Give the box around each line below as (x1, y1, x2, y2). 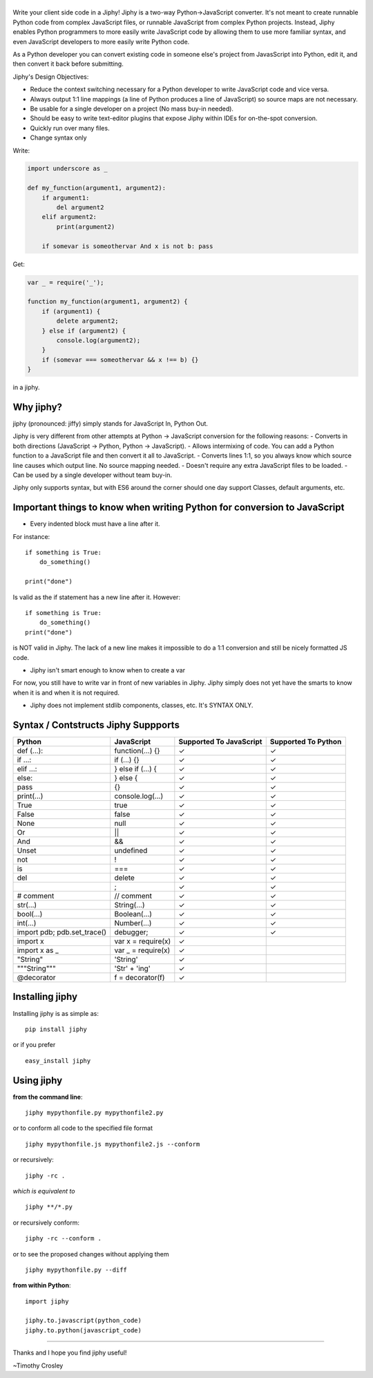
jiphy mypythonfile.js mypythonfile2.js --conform (25, 1140, 200, 1148)
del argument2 (56, 204, 104, 211)
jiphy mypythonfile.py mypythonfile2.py (25, 1108, 164, 1116)
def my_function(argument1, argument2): (27, 184, 166, 192)
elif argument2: (41, 213, 97, 221)
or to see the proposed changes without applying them (12, 1249, 169, 1258)
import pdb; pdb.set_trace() (17, 927, 107, 936)
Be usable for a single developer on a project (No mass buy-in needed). (30, 104, 234, 113)
